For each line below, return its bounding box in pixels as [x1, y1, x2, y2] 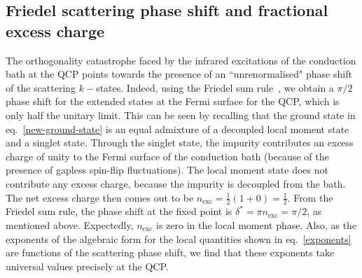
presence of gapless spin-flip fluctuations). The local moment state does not [6, 162, 328, 177]
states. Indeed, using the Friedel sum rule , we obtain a [96, 80, 334, 95]
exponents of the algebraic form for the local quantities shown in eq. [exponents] [6, 231, 351, 246]
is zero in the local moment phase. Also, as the [155, 217, 357, 232]
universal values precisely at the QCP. [6, 258, 169, 273]
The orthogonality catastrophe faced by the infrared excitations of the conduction [6, 53, 356, 67]
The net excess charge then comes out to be [6, 190, 194, 204]
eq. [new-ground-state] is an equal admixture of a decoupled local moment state [6, 121, 349, 136]
